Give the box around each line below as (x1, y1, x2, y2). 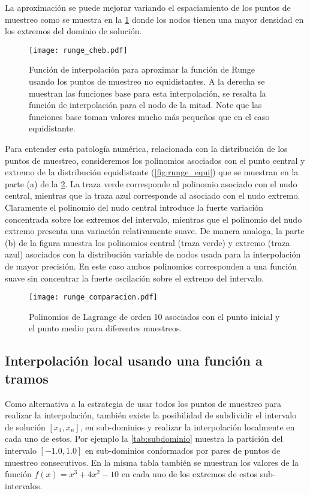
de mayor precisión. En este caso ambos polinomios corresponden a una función (5, 259, 297, 272)
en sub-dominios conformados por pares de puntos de (85, 444, 281, 456)
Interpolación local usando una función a (5, 351, 263, 370)
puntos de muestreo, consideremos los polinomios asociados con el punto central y (5, 154, 305, 166)
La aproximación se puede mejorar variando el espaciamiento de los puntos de (5, 1, 291, 13)
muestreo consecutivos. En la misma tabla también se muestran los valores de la (5, 456, 299, 468)
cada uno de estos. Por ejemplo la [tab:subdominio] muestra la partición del (5, 432, 283, 445)
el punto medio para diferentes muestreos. (29, 322, 182, 334)
